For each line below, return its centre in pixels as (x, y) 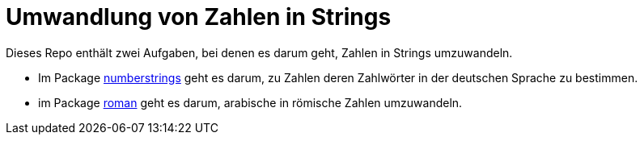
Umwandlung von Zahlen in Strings (199, 17)
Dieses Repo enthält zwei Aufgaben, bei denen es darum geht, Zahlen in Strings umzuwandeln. (259, 52)
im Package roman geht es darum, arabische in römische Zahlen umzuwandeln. (250, 102)
